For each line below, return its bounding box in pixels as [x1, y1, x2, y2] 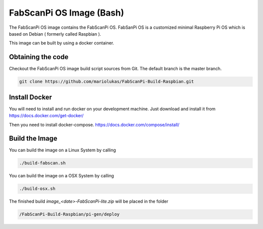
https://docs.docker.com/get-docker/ [9, 113, 84, 119]
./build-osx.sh [19, 186, 56, 191]
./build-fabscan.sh [19, 160, 66, 166]
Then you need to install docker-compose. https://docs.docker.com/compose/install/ [9, 122, 180, 127]
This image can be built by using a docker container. [9, 40, 114, 46]
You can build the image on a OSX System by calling [9, 173, 114, 179]
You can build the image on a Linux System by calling [9, 147, 116, 153]
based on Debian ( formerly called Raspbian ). [9, 31, 101, 37]
